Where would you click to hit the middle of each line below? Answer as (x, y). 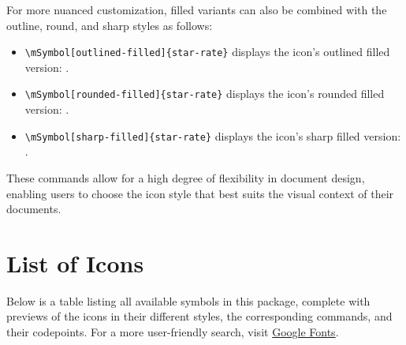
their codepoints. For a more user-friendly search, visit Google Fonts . (173, 332)
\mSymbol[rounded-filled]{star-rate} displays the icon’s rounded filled (205, 94)
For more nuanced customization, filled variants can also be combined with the (197, 9)
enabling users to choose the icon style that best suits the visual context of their (200, 193)
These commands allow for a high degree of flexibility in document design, (186, 177)
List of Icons (75, 262)
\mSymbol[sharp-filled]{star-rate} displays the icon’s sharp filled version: (213, 135)
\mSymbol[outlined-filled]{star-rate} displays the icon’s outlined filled (207, 52)
